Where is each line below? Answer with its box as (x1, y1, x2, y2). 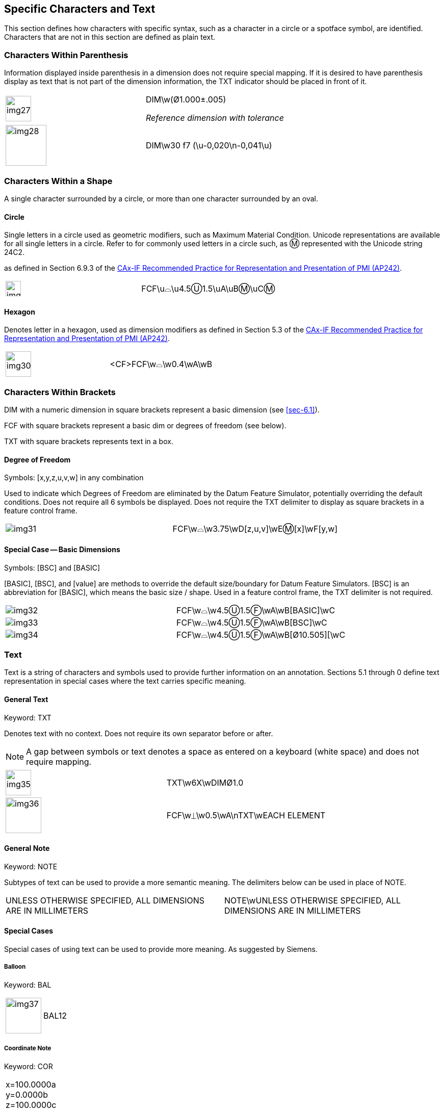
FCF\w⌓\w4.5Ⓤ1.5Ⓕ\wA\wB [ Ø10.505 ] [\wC (176, 629, 346, 640)
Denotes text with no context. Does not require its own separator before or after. (4, 729, 273, 738)
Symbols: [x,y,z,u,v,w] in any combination (4, 473, 144, 482)
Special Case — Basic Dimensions (4, 545, 120, 554)
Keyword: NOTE (4, 862, 58, 871)
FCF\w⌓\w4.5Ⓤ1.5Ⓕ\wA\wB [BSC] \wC (176, 617, 327, 628)
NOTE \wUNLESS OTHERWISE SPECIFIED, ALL (224, 895, 401, 906)
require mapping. (26, 756, 92, 767)
